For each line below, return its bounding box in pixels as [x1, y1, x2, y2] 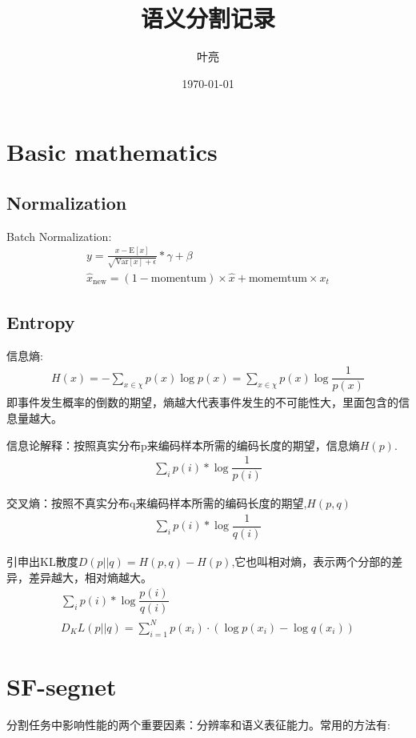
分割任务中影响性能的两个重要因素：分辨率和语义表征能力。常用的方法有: [6, 716, 390, 732]
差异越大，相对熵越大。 [28, 568, 152, 585]
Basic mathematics [6, 135, 218, 168]
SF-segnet [6, 669, 117, 702]
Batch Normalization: [6, 227, 112, 244]
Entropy [6, 309, 75, 334]
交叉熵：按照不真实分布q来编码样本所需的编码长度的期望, [6, 495, 307, 511]
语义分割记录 [140, 2, 275, 34]
